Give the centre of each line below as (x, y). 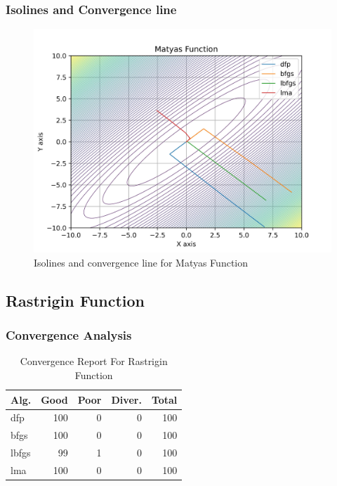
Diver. (126, 399)
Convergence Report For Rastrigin (94, 361)
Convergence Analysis (69, 335)
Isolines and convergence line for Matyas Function (141, 262)
